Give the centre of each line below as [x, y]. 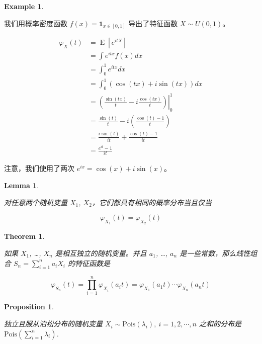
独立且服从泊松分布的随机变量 [53, 324]
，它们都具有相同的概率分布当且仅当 [152, 202]
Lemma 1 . [22, 185]
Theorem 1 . [24, 236]
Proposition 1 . [29, 307]
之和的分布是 [220, 324]
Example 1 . [24, 6]
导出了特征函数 [153, 23]
